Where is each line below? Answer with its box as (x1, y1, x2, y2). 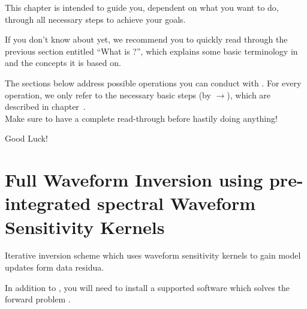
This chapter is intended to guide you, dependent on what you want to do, (5, 1, 279, 13)
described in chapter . (5, 100, 86, 113)
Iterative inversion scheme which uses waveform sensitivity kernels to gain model (5, 249, 301, 262)
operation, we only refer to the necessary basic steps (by (5, 88, 211, 101)
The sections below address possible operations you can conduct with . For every (5, 76, 302, 89)
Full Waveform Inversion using (5, 167, 263, 192)
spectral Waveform (97, 191, 256, 215)
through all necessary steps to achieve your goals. (5, 13, 186, 25)
